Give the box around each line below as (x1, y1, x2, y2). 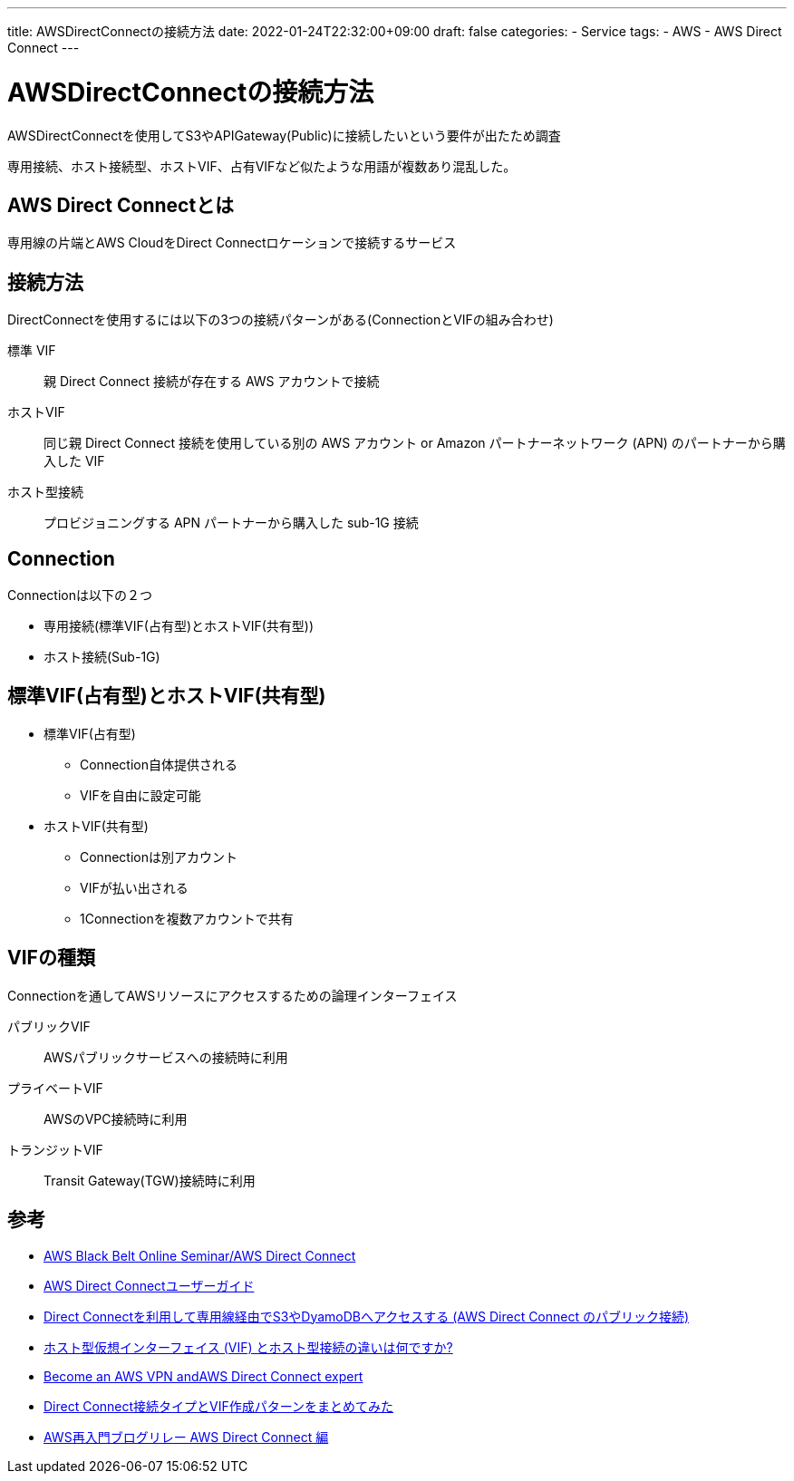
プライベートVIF (7, 1079, 103, 1096)
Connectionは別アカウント (80, 848, 237, 865)
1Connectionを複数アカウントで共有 (80, 910, 294, 926)
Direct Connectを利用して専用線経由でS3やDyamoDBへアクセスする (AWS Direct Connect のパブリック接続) (44, 1308, 690, 1324)
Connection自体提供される (80, 756, 237, 772)
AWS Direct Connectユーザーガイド (44, 1277, 255, 1293)
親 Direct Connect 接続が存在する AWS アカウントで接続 (44, 373, 380, 390)
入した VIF (44, 453, 105, 469)
